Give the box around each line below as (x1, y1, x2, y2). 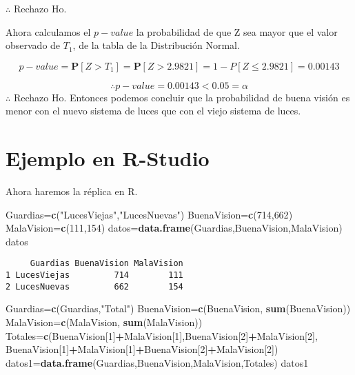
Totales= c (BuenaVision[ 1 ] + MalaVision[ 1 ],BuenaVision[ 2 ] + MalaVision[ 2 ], (6, 328, 318, 343)
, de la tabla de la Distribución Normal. (72, 38, 240, 52)
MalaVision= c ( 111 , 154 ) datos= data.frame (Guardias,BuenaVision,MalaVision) (6, 221, 343, 235)
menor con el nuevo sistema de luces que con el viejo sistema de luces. (6, 103, 301, 118)
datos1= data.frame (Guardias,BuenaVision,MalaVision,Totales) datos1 (6, 355, 309, 369)
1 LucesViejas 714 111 (6, 270, 183, 281)
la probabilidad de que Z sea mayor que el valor (136, 24, 338, 39)
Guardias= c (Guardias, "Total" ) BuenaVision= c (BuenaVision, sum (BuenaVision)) (6, 301, 351, 316)
